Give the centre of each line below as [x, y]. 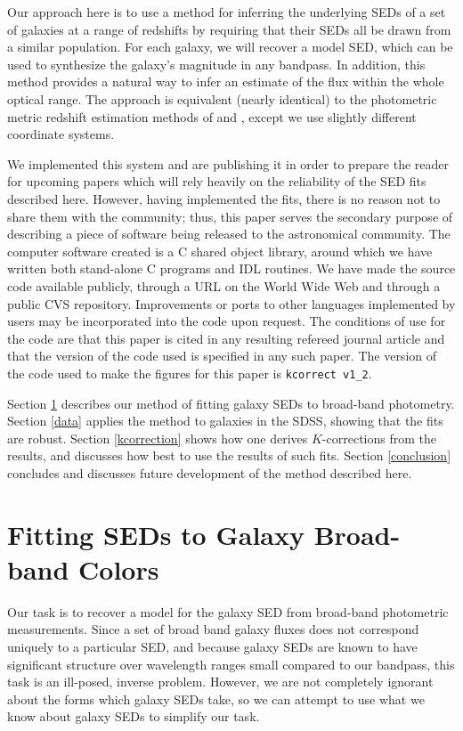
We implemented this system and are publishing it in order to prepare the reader [228, 163]
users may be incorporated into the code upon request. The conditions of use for [227, 321]
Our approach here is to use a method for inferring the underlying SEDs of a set [227, 12]
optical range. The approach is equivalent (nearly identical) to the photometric [222, 98]
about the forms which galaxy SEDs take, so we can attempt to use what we [216, 699]
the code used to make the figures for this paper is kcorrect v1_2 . [190, 373]
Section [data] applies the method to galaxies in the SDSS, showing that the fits [225, 421]
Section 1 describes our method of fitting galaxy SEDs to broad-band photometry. [231, 403]
